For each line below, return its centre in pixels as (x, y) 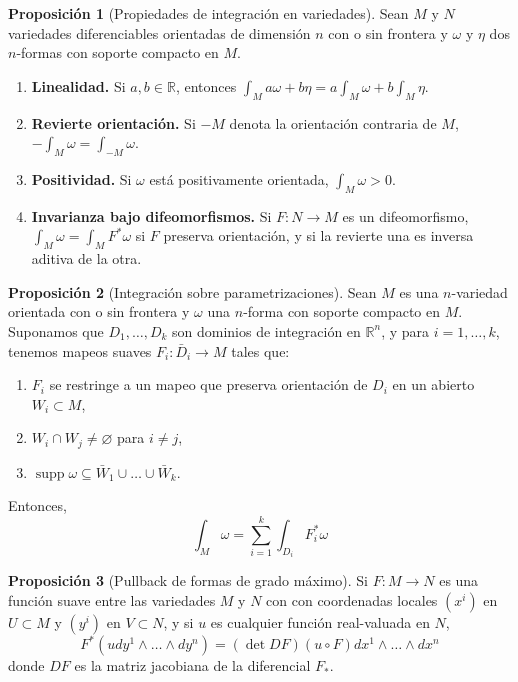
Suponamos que (56, 330)
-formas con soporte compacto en (117, 52)
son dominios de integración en (266, 330)
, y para (405, 330)
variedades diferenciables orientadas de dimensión (159, 32)
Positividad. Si (81, 178)
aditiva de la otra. (86, 258)
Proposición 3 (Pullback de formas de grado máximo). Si (188, 580)
